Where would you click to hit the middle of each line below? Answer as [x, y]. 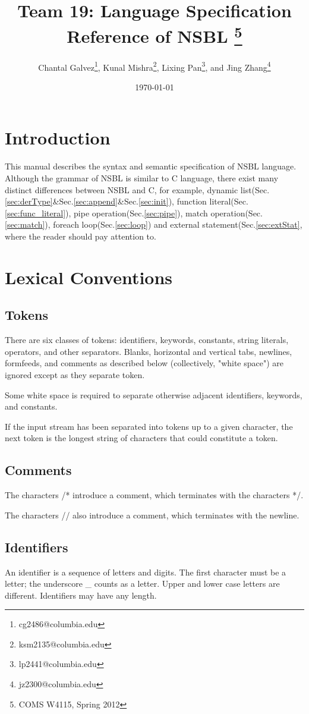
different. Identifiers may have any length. [81, 595]
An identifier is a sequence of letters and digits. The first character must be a [146, 572]
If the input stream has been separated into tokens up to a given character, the [149, 426]
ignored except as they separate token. [75, 374]
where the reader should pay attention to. [81, 236]
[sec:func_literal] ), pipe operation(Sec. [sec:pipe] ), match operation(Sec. [134, 213]
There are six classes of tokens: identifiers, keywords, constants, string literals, [147, 340]
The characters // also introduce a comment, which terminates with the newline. [152, 515]
